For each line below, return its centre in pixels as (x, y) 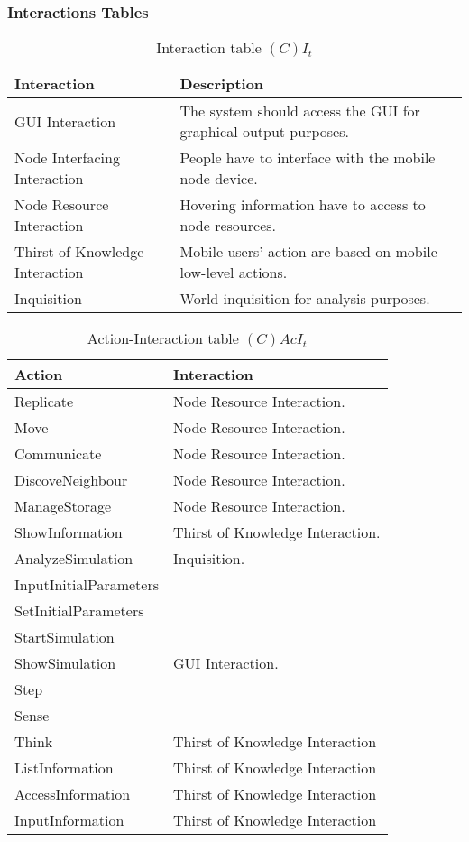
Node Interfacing (67, 158)
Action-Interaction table (163, 338)
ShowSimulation (65, 663)
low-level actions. (234, 273)
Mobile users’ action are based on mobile (308, 252)
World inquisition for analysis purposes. (305, 299)
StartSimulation (64, 637)
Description (222, 84)
